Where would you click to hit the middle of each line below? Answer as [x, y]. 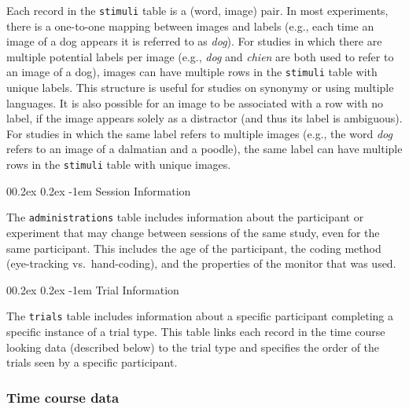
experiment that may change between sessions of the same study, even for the [193, 232]
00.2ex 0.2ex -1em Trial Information [93, 289]
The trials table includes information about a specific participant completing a [200, 316]
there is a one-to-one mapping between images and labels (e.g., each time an [190, 26]
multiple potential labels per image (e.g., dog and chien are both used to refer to [200, 56]
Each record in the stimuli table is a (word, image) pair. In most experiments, [197, 10]
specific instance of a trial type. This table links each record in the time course [196, 331]
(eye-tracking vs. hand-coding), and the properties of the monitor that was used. [201, 263]
